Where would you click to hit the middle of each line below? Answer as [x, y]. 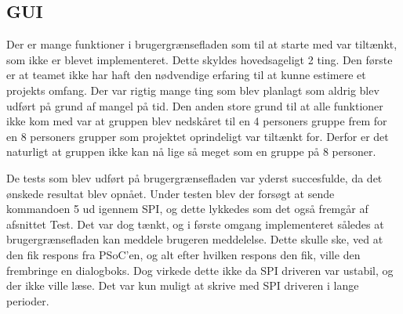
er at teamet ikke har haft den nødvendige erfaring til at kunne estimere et [186, 75]
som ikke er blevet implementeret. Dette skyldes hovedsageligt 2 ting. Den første [200, 59]
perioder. [28, 300]
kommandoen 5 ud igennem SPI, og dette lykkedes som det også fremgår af [187, 209]
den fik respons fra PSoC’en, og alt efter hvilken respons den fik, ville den [183, 254]
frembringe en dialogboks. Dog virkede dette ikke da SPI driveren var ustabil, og [200, 270]
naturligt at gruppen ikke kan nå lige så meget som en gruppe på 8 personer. [191, 152]
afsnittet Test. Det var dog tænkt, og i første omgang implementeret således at [195, 224]
